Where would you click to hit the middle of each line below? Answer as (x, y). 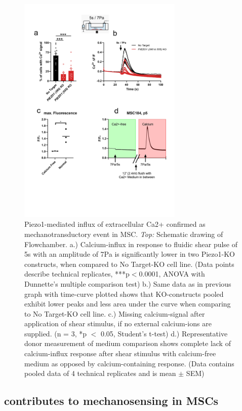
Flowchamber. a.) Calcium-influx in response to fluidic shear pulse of (131, 244)
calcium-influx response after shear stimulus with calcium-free (120, 353)
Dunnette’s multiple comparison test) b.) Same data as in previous (128, 283)
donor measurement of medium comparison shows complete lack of (128, 343)
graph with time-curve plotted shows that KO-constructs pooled (124, 294)
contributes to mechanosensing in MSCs (111, 401)
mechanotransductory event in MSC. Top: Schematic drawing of (124, 234)
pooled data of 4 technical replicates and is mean (100, 373)
